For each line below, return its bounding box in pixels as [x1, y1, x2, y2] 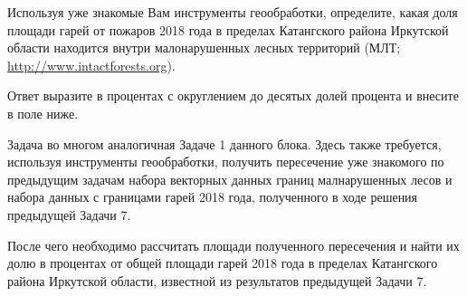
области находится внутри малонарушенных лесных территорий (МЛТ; [7, 38, 401, 57]
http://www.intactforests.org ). [7, 55, 176, 74]
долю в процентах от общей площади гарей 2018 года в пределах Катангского [7, 253, 438, 272]
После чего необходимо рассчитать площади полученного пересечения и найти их [7, 235, 460, 254]
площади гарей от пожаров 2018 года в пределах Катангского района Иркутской [7, 20, 449, 39]
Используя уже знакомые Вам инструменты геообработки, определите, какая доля [7, 3, 458, 21]
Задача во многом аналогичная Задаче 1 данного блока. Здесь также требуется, [7, 134, 442, 153]
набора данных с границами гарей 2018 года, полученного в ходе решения [7, 187, 418, 206]
